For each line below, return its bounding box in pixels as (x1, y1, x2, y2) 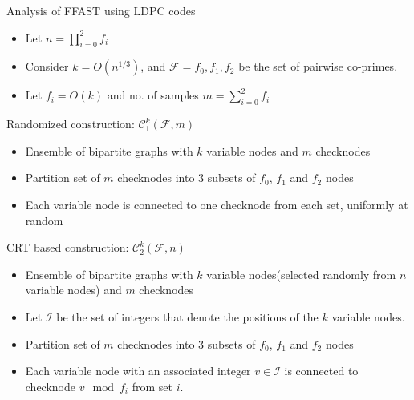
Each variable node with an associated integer (25, 362, 251, 379)
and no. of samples (107, 87, 199, 103)
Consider (25, 58, 69, 75)
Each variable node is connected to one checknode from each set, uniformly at (25, 196, 408, 212)
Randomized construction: (6, 115, 135, 132)
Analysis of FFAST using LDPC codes (6, 2, 196, 18)
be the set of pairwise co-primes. (238, 58, 398, 75)
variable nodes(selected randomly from (206, 265, 396, 282)
